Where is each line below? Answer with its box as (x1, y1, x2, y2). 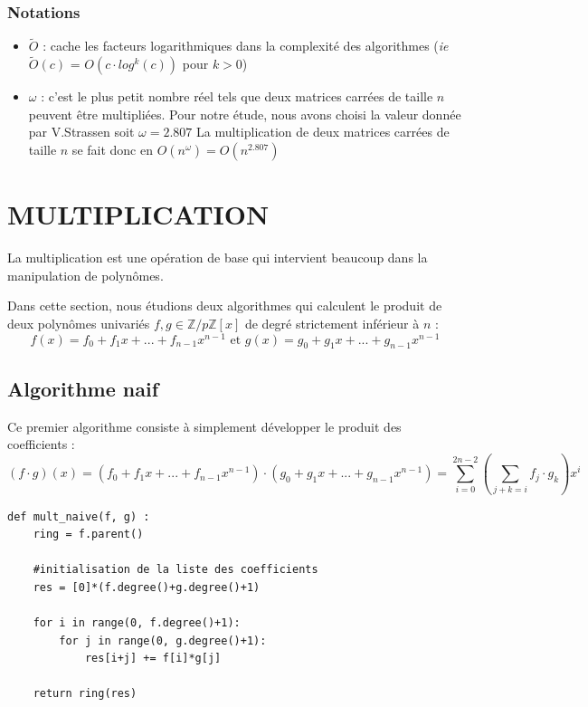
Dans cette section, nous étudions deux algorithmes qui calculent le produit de (7, 296, 442, 315)
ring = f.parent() (33, 528, 144, 541)
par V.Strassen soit (28, 122, 135, 141)
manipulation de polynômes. (7, 265, 164, 284)
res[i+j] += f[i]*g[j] (84, 652, 222, 665)
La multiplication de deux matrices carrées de (196, 122, 450, 141)
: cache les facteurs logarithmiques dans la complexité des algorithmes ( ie (43, 36, 449, 55)
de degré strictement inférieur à (244, 313, 420, 332)
